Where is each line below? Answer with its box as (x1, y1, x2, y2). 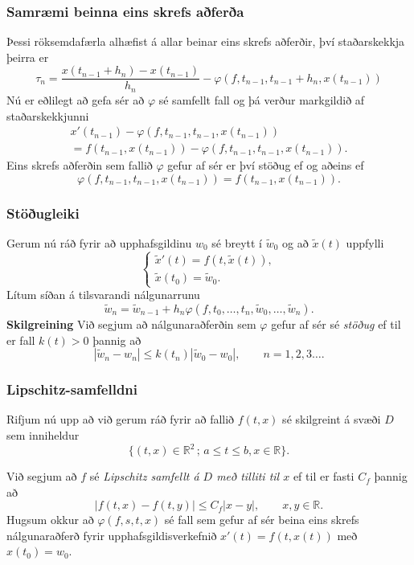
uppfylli (346, 234, 384, 251)
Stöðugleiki (6, 203, 80, 223)
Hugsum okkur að (6, 511, 94, 528)
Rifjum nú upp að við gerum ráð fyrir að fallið (6, 411, 235, 428)
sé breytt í (211, 234, 263, 251)
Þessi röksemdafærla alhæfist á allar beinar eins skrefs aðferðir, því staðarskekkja (6, 33, 405, 50)
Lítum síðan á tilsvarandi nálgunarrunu (6, 286, 200, 303)
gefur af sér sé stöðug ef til (271, 315, 401, 332)
